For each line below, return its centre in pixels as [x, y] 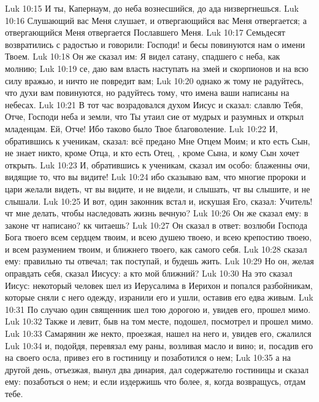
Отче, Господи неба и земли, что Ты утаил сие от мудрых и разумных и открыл [154, 116]
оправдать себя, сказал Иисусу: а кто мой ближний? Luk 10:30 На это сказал [149, 273]
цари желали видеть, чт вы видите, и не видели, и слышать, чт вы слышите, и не [158, 188]
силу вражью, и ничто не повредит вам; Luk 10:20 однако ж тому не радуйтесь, [155, 80]
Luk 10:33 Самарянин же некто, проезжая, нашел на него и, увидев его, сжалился [158, 333]
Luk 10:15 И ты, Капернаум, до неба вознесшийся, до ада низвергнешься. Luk [152, 8]
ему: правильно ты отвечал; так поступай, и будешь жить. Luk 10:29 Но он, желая [159, 261]
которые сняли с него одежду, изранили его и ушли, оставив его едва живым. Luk [159, 297]
